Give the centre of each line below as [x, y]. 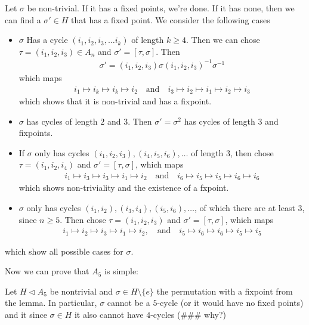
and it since [26, 315]
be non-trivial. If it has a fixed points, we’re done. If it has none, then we [161, 8]
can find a [23, 19]
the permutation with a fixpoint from [225, 291]
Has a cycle [47, 40]
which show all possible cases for [64, 251]
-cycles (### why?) [188, 315]
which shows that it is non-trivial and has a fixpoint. [115, 100]
